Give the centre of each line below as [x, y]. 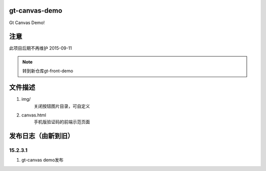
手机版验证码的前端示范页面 [62, 122]
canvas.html [34, 115]
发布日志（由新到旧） [41, 136]
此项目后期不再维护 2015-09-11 [41, 48]
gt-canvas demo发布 [42, 160]
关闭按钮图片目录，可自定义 [62, 106]
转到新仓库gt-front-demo [48, 71]
